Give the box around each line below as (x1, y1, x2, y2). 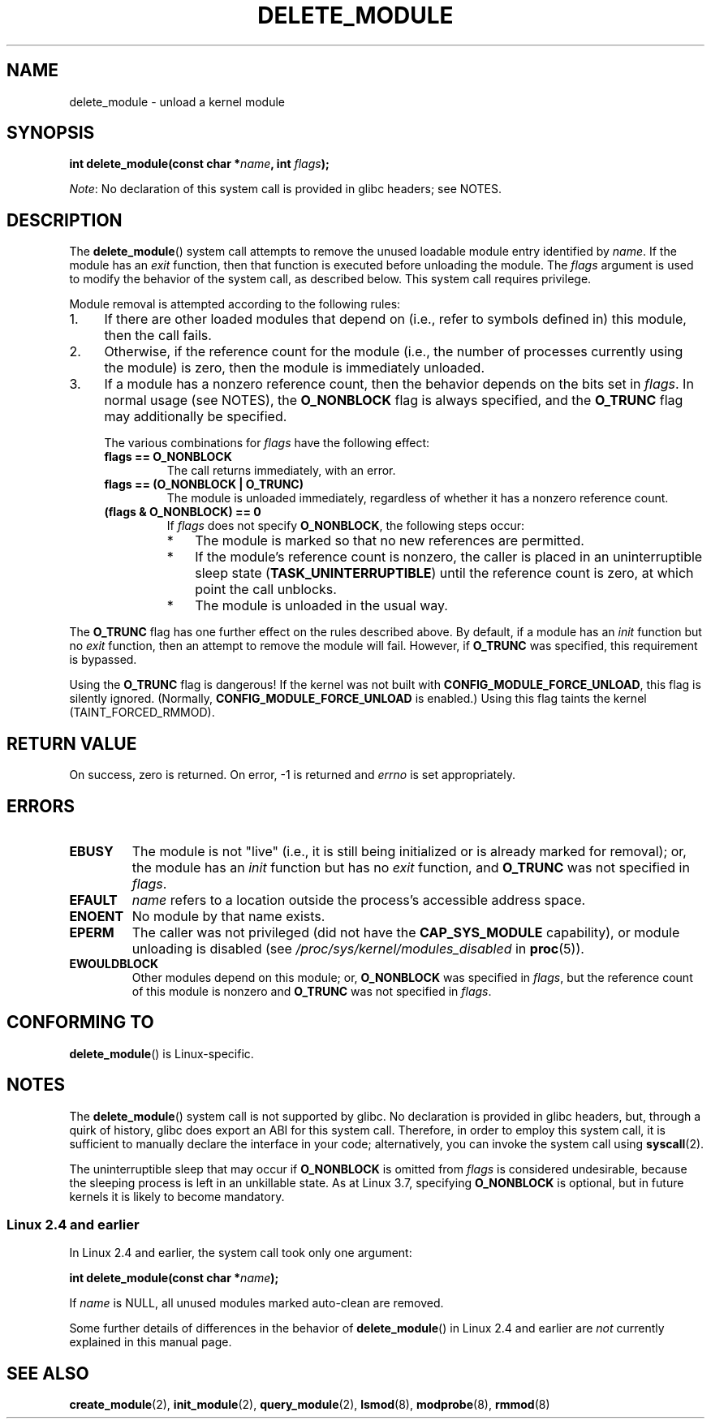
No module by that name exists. (131, 907, 325, 924)
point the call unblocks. (195, 581, 337, 598)
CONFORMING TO (6, 1012, 154, 1033)
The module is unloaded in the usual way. (195, 597, 448, 614)
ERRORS (6, 795, 75, 816)
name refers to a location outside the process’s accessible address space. (131, 891, 586, 908)
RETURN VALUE (6, 733, 137, 754)
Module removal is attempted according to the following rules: (69, 297, 401, 312)
